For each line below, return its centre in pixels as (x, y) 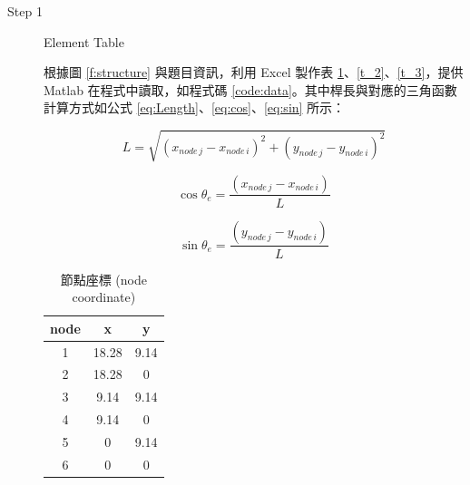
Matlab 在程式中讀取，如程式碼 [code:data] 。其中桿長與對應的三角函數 (250, 89)
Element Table (84, 41)
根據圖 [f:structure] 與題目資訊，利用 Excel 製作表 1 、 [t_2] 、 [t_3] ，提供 (254, 72)
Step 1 (25, 11)
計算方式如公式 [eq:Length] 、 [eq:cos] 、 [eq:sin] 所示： (195, 107)
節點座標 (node (103, 279)
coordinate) (104, 297)
